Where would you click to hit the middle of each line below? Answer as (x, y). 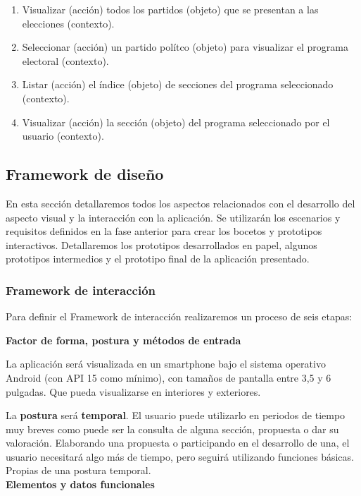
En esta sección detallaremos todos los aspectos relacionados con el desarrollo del (180, 203)
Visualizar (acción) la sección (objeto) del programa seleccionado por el (176, 122)
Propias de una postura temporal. (78, 470)
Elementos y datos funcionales (80, 484)
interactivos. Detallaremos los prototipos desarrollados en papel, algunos (161, 244)
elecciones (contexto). (68, 23)
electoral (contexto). (65, 60)
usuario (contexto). (63, 136)
